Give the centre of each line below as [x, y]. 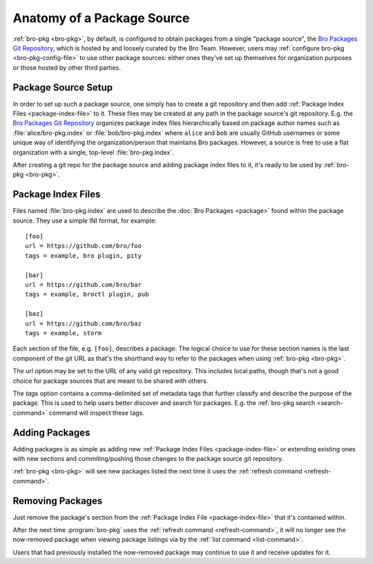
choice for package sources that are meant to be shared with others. [111, 381]
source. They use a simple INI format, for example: [85, 220]
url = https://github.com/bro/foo [83, 246]
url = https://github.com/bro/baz [83, 323]
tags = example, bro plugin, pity [83, 255]
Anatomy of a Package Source [101, 18]
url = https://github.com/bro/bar [83, 284]
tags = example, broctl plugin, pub [87, 294]
